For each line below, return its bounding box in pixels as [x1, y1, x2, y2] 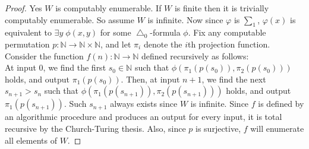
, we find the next [201, 72, 266, 85]
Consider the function [5, 49, 84, 62]
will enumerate [250, 122, 304, 134]
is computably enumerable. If [55, 2, 162, 14]
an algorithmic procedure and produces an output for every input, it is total [5, 110, 282, 123]
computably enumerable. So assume [5, 13, 134, 26]
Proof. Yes [5, 2, 42, 14]
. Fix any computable [188, 26, 266, 39]
